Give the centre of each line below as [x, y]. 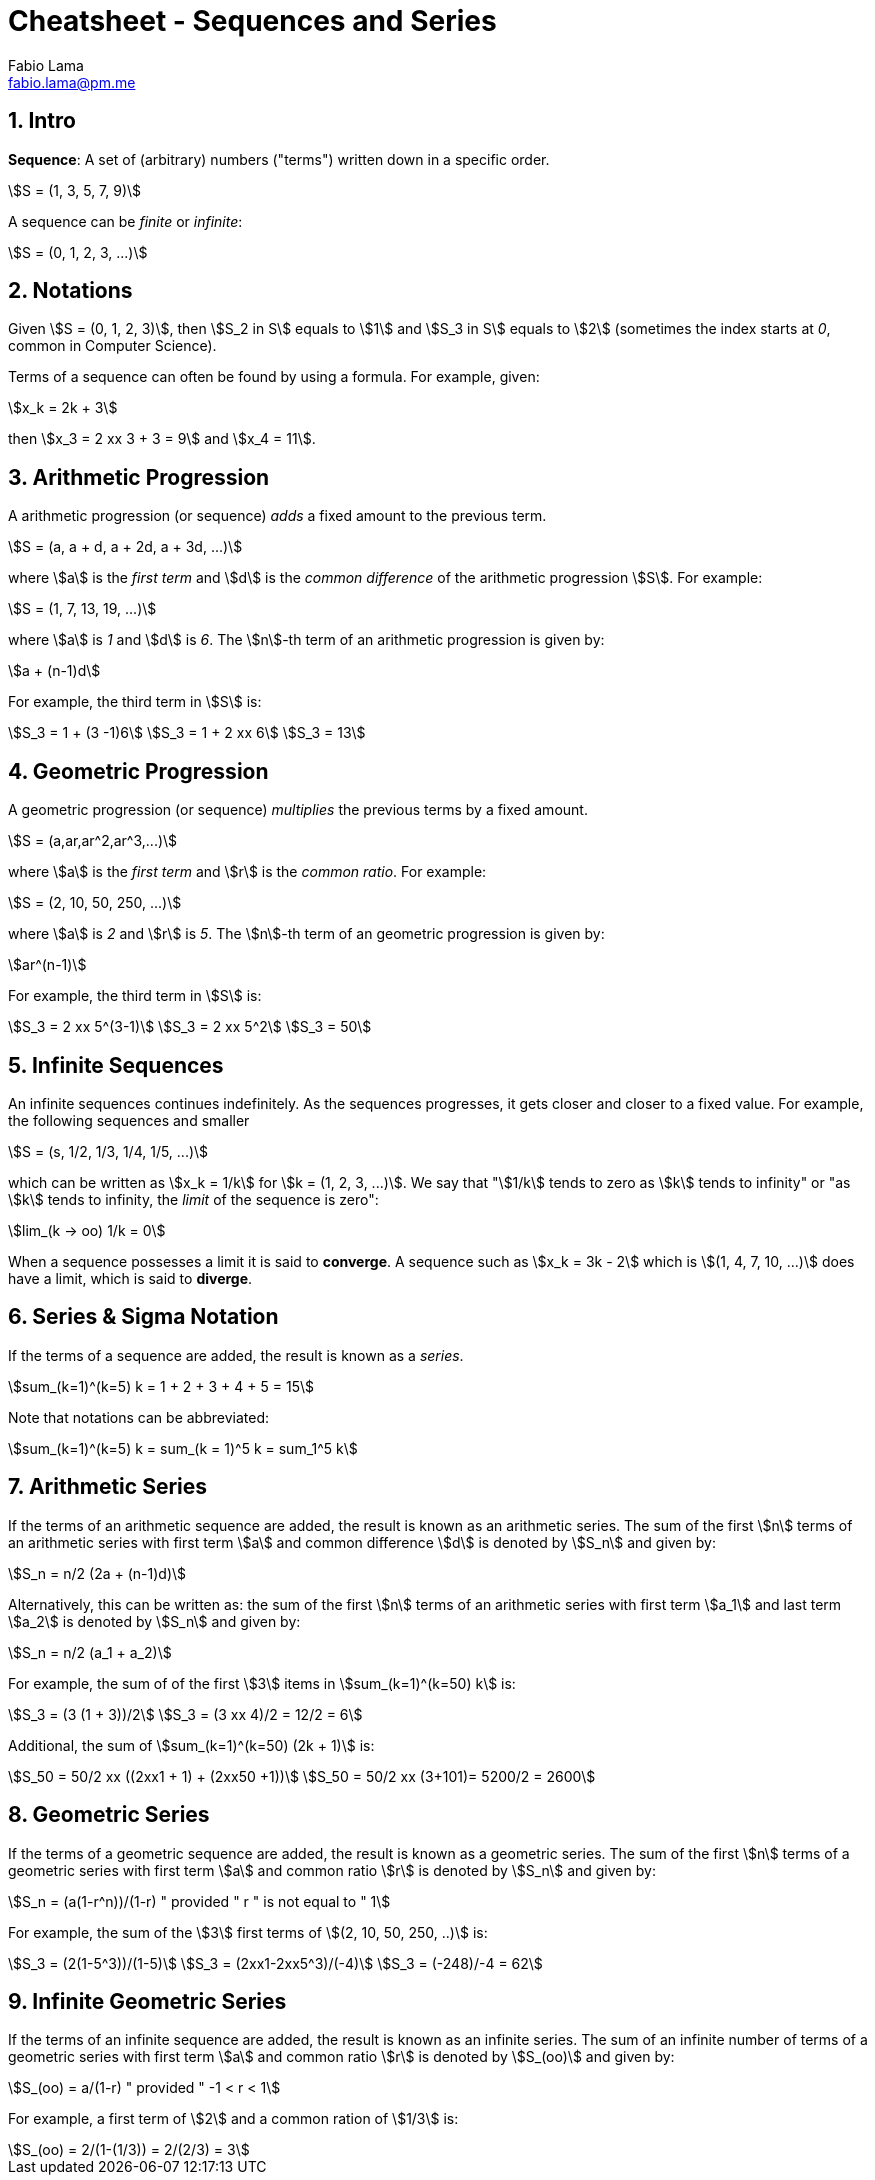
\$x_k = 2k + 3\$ [63, 408]
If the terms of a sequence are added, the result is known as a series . [236, 1355]
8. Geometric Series [109, 1815]
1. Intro [42, 121]
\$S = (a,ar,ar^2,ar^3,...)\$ [93, 841]
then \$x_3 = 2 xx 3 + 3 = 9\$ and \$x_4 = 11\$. [162, 439]
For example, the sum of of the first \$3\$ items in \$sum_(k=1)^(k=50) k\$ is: [262, 1683]
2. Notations [70, 291]
